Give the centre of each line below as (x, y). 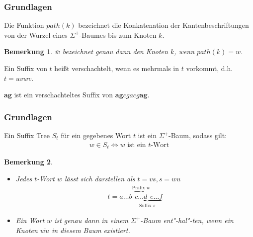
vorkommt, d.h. (210, 68)
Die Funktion (24, 25)
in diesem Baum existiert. (91, 230)
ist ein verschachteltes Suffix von (64, 95)
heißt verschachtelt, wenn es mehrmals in (117, 68)
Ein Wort (30, 220)
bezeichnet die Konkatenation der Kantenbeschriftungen (164, 25)
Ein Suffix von (26, 68)
